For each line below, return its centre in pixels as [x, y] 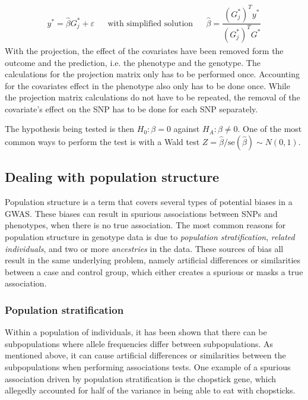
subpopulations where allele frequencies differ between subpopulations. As [139, 343]
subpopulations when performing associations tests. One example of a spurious [148, 367]
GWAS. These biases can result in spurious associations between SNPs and [141, 213]
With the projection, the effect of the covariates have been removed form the [144, 50]
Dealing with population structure [112, 177]
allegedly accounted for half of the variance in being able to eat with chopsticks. [150, 390]
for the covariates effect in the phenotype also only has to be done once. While [147, 85]
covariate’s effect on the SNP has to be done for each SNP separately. [131, 108]
